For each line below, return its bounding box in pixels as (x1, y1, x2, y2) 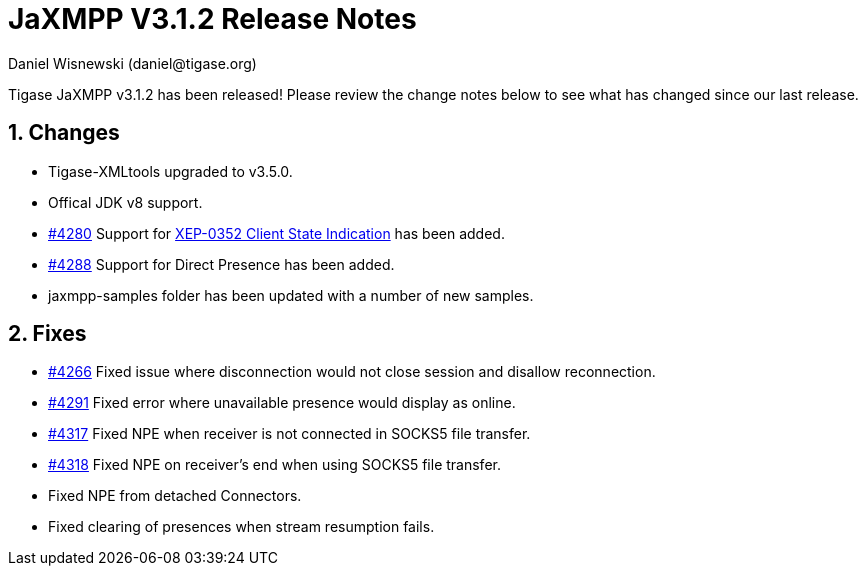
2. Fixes (8, 321, 87, 347)
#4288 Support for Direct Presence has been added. (48, 255, 395, 273)
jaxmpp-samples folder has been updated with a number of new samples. (48, 286, 534, 304)
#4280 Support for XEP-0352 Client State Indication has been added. (48, 224, 505, 242)
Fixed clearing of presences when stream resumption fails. (48, 518, 435, 536)
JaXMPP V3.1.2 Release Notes (8, 2, 417, 36)
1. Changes (8, 120, 120, 146)
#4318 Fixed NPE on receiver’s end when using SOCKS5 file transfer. (48, 456, 501, 474)
